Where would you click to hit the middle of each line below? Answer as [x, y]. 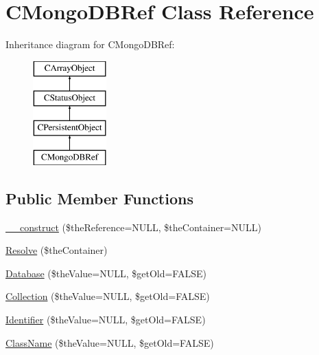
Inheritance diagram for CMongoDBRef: [90, 44]
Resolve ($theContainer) [57, 250]
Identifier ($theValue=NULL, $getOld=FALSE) [106, 320]
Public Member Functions [99, 198]
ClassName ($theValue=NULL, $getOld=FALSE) [110, 342]
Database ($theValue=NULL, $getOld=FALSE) [106, 273]
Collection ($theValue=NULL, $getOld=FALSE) [108, 296]
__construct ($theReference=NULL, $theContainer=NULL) [133, 227]
